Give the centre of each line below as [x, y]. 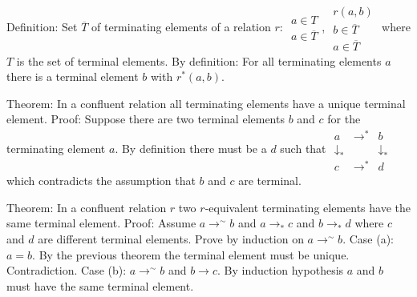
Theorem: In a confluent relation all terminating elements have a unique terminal [206, 103]
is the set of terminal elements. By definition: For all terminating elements [199, 60]
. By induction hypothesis [280, 270]
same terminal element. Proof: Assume [101, 223]
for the [344, 119]
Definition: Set [42, 27]
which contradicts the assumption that [101, 181]
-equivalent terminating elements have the [308, 207]
